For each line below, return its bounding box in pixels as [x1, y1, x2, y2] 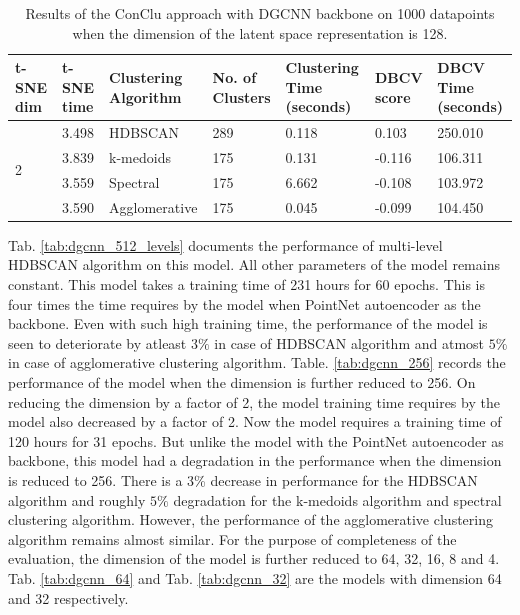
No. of [212, 66, 257, 87]
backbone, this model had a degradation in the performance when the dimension [8, 450, 502, 471]
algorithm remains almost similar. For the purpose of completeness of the [8, 528, 457, 549]
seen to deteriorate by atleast [8, 332, 187, 353]
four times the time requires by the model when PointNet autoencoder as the [8, 293, 481, 314]
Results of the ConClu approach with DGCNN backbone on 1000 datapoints [25, 3, 495, 23]
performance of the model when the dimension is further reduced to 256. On [8, 372, 476, 392]
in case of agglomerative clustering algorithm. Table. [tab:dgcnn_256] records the [8, 352, 506, 373]
